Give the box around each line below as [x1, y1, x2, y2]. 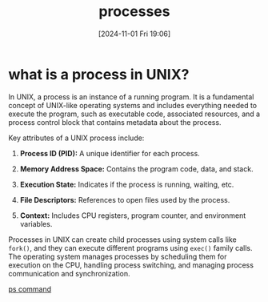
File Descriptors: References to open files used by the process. [19, 195, 230, 204]
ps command [8, 284, 52, 294]
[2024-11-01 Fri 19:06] [98, 29, 171, 38]
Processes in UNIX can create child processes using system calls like [8, 235, 238, 244]
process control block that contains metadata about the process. [8, 117, 222, 127]
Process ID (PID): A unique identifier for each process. [19, 148, 200, 158]
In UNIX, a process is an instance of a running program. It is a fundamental [8, 91, 254, 102]
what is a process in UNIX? [8, 65, 190, 83]
